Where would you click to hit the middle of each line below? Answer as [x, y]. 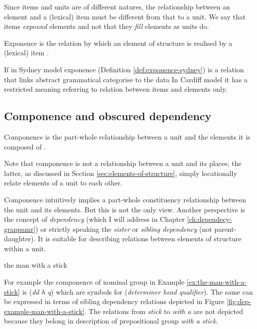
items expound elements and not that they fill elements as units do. [107, 26]
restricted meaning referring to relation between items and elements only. [116, 89]
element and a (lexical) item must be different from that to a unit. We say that [125, 16]
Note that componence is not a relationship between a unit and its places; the [123, 163]
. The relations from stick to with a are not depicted [164, 311]
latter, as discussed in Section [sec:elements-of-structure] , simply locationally [121, 173]
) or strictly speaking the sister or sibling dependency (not [124, 229]
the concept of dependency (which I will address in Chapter [94, 219]
